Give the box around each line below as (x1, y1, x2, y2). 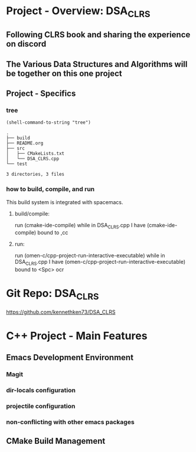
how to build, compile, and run (6, 185, 95, 193)
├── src (6, 146, 25, 151)
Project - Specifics (6, 88, 76, 98)
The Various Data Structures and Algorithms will (6, 59, 188, 69)
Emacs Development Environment (6, 353, 134, 363)
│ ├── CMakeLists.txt (6, 151, 65, 157)
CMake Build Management (6, 436, 106, 446)
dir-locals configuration (6, 386, 76, 395)
